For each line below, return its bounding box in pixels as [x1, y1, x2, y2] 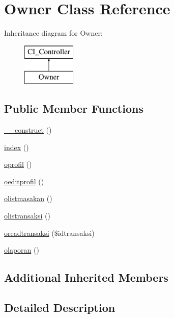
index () [4, 141, 29, 152]
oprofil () [4, 159, 32, 169]
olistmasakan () [4, 193, 52, 204]
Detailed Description [4, 300, 115, 315]
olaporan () [4, 244, 39, 255]
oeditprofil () [4, 176, 44, 186]
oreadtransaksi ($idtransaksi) [4, 227, 95, 238]
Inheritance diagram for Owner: [4, 28, 103, 38]
